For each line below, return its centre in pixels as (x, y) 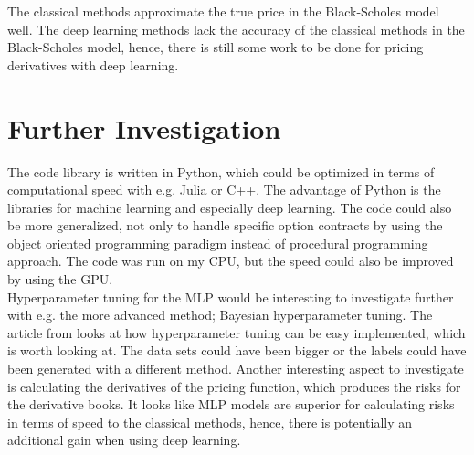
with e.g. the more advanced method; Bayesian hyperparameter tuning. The (220, 315)
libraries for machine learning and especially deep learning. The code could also (230, 207)
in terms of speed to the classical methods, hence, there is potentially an (210, 422)
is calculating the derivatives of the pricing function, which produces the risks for (234, 386)
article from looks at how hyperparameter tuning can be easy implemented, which (237, 332)
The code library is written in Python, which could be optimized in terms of (221, 171)
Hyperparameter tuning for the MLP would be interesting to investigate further (231, 296)
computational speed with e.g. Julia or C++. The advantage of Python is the (224, 190)
